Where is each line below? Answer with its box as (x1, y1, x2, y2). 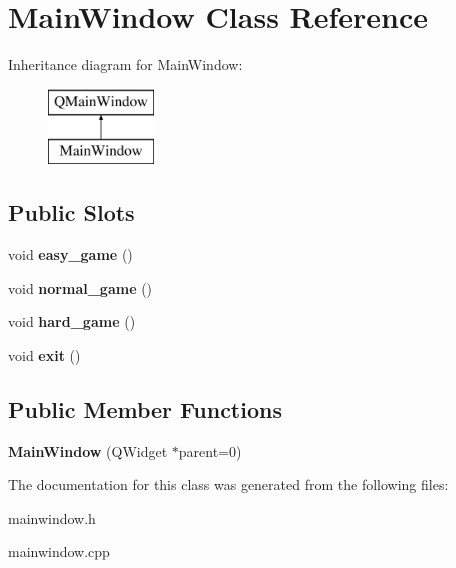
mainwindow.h (8, 507, 96, 528)
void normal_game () (8, 277, 153, 298)
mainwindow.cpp (8, 541, 110, 562)
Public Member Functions (8, 393, 282, 424)
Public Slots (8, 197, 135, 228)
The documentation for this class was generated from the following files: (8, 474, 449, 495)
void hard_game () (8, 311, 136, 332)
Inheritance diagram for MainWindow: (8, 54, 243, 75)
